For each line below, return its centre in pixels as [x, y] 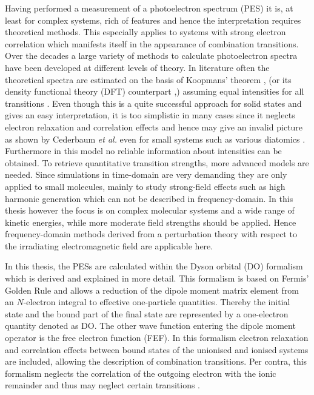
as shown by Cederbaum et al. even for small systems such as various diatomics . [155, 139]
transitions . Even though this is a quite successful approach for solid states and [153, 103]
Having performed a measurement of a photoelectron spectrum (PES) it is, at [149, 8]
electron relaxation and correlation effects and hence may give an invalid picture [154, 127]
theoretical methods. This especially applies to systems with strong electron [145, 32]
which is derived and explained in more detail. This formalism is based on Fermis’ [157, 278]
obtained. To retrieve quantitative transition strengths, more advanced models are [157, 162]
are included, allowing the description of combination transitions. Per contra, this [156, 361]
